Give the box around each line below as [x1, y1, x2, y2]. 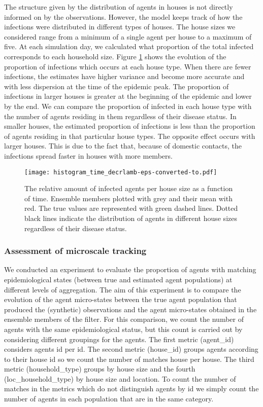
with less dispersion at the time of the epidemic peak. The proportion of [4, 81, 229, 91]
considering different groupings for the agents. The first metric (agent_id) [4, 334, 234, 344]
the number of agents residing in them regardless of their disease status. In [4, 110, 237, 121]
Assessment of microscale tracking [4, 244, 147, 257]
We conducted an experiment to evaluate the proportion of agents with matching [4, 264, 256, 275]
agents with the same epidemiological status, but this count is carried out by [4, 323, 243, 334]
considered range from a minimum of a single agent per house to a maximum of [4, 31, 252, 42]
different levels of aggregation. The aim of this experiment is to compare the [4, 284, 241, 294]
